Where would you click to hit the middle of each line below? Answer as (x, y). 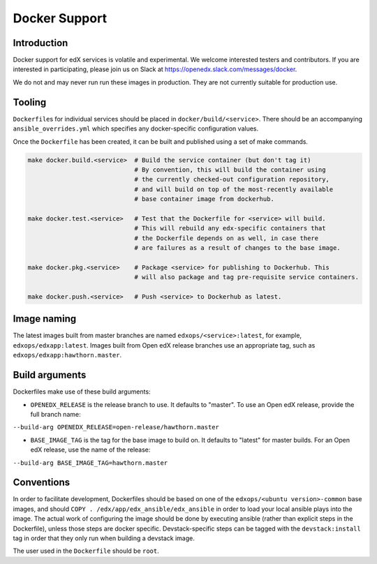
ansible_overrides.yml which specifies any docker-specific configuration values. (135, 128)
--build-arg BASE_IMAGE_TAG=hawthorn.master (90, 463)
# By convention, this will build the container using (230, 170)
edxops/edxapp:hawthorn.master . (67, 355)
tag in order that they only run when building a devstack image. (104, 538)
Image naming (45, 319)
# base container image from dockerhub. (205, 199)
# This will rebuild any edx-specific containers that (230, 228)
